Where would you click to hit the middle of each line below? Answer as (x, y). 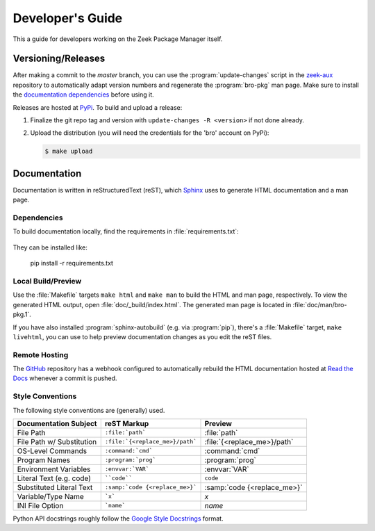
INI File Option (40, 505)
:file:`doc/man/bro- (320, 304)
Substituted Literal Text (55, 487)
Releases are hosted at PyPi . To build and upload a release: (98, 107)
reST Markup (127, 423)
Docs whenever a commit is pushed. (65, 378)
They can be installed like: (50, 247)
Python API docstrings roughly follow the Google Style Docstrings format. (118, 518)
